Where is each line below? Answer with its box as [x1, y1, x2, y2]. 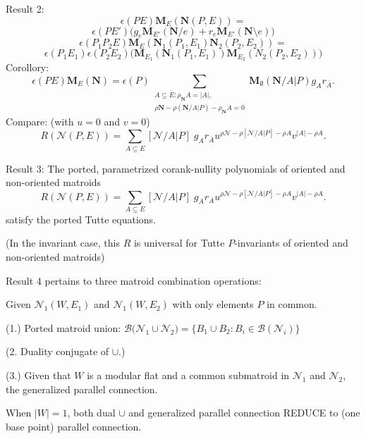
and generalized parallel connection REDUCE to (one [128, 405, 360, 420]
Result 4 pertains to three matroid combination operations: [6, 273, 262, 287]
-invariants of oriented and [234, 235, 348, 250]
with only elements [172, 297, 254, 311]
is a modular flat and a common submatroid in [87, 367, 290, 382]
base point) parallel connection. [6, 419, 142, 433]
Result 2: [6, 1, 44, 16]
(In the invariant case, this [6, 235, 120, 250]
